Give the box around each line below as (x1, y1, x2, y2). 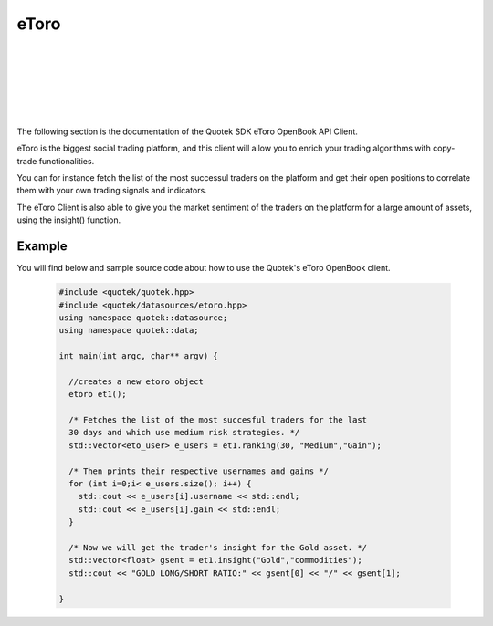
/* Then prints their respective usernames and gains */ (68, 465, 329, 476)
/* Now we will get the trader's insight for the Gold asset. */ (68, 542, 368, 552)
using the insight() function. (16, 214, 121, 225)
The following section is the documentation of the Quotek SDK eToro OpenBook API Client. (16, 126, 358, 137)
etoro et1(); (68, 389, 127, 400)
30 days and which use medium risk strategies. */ (68, 427, 300, 438)
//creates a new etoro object (68, 376, 205, 387)
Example (16, 238, 68, 255)
